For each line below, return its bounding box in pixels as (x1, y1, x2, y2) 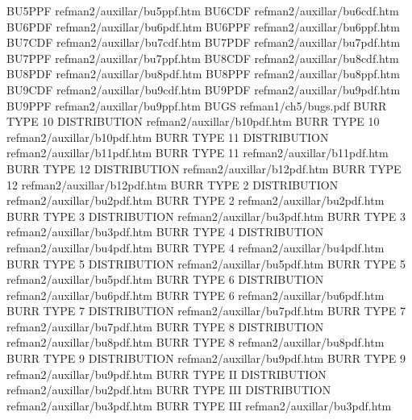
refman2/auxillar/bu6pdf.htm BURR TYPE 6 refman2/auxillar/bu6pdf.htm (6, 286, 385, 303)
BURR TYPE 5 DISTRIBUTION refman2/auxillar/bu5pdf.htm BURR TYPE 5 (6, 255, 406, 272)
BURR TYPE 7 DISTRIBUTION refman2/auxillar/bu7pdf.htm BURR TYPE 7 (6, 302, 406, 319)
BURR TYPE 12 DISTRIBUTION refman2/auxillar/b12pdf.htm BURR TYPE (6, 160, 402, 177)
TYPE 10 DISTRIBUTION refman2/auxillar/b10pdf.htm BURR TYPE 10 (6, 113, 380, 130)
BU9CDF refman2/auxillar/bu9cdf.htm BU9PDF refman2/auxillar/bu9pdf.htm (6, 81, 401, 98)
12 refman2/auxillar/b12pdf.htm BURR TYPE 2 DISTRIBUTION (6, 176, 339, 193)
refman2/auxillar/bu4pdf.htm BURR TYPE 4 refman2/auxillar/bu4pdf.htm (6, 239, 385, 256)
